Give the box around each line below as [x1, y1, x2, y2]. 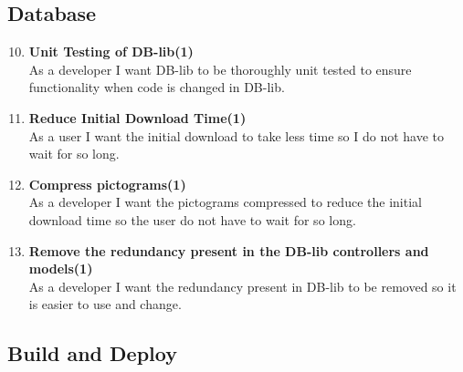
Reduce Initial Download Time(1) [28, 108, 247, 127]
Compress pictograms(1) [28, 174, 186, 193]
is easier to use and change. [28, 294, 182, 314]
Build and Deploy [7, 339, 177, 367]
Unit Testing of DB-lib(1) [28, 42, 194, 61]
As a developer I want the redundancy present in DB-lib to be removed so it [28, 276, 457, 295]
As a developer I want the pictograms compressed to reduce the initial [28, 192, 422, 212]
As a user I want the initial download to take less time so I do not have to [28, 126, 444, 145]
